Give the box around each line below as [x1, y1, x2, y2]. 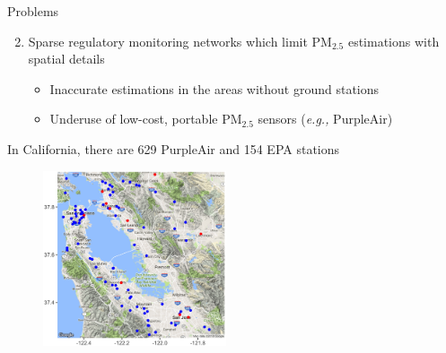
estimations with [347, 31, 440, 50]
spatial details [28, 49, 105, 68]
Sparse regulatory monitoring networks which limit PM [28, 31, 332, 50]
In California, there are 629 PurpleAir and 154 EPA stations [7, 139, 340, 158]
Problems [7, 2, 59, 20]
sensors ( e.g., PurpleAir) [258, 109, 393, 128]
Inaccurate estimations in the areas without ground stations [49, 79, 380, 98]
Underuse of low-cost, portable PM [49, 109, 242, 128]
